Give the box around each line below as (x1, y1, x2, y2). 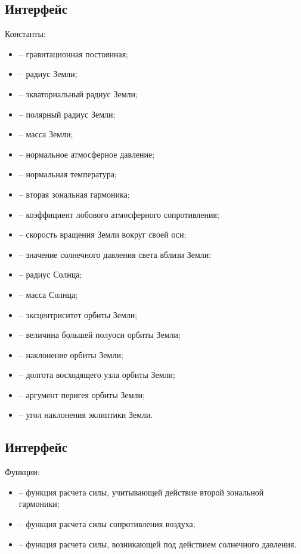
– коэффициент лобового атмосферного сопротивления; (18, 208, 219, 220)
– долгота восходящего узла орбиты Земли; (18, 368, 175, 381)
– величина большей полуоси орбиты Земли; (18, 328, 181, 341)
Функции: (5, 466, 40, 478)
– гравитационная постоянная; (18, 47, 128, 60)
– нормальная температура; (18, 168, 117, 180)
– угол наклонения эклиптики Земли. (18, 408, 153, 421)
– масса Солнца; (18, 288, 78, 300)
